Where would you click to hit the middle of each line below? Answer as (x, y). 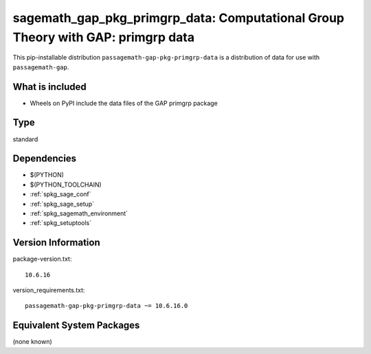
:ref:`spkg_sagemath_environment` (79, 213)
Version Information (56, 243)
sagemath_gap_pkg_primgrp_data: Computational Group (179, 18)
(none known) (33, 342)
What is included (50, 87)
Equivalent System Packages (76, 326)
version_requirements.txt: (49, 290)
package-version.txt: (42, 259)
